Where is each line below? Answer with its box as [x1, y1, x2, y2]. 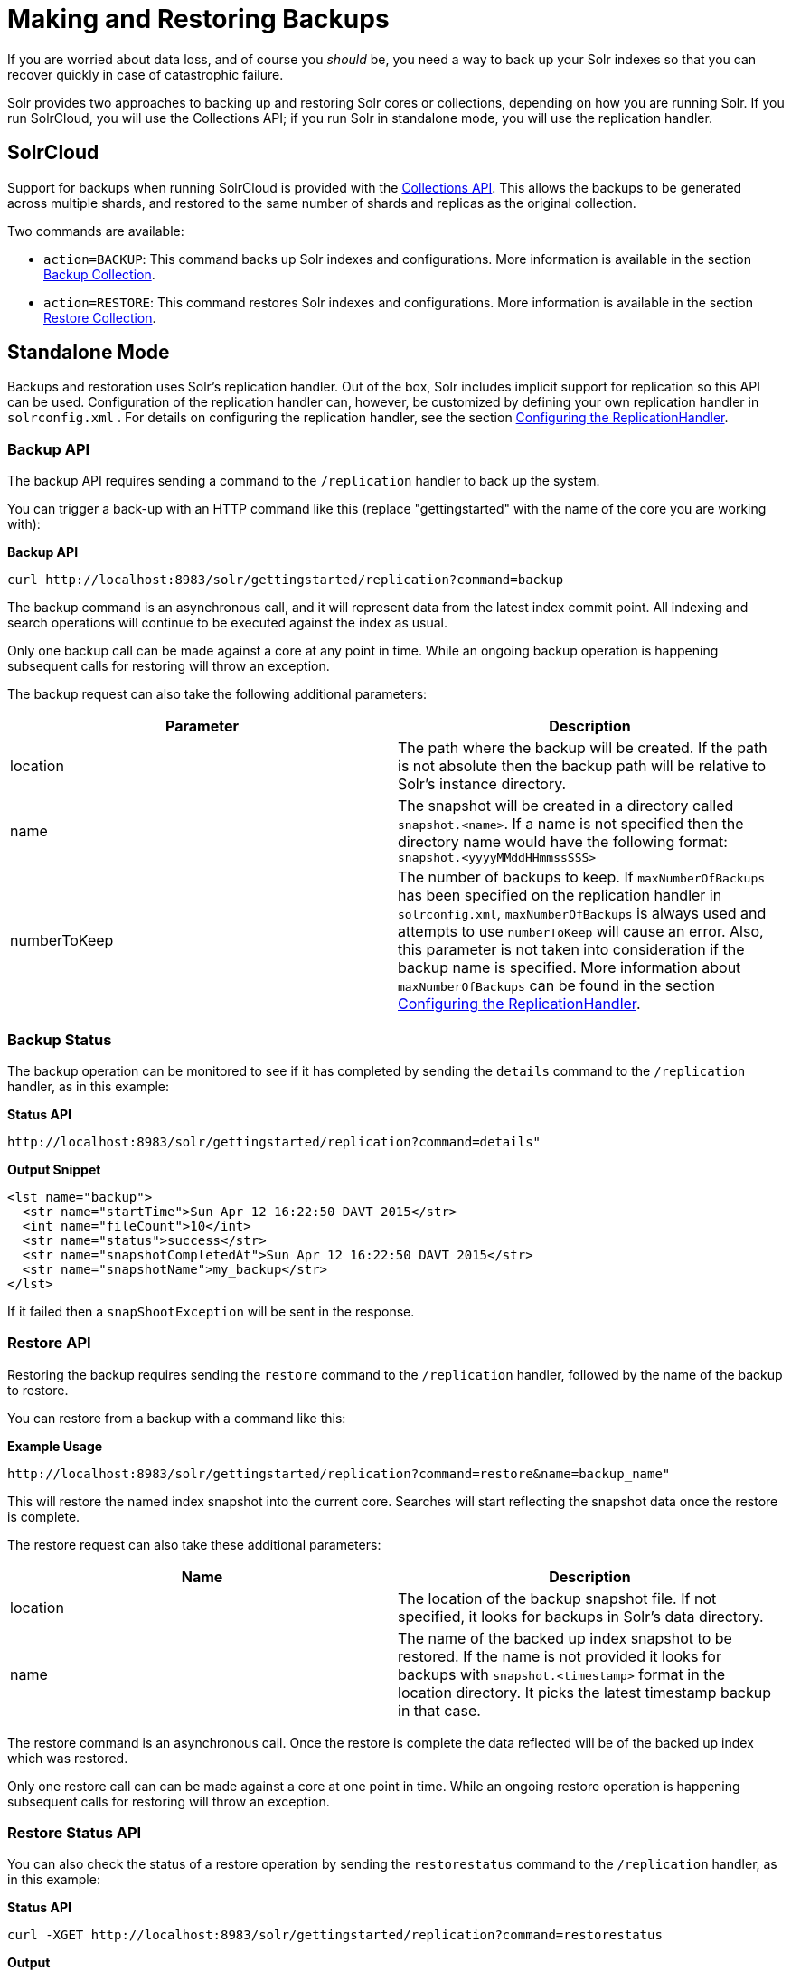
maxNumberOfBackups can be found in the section [398, 976, 715, 995]
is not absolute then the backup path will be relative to [398, 757, 766, 776]
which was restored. [7, 1749, 128, 1766]
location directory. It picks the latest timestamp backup [398, 1683, 772, 1702]
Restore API [7, 1334, 91, 1353]
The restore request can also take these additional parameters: [7, 1536, 381, 1552]
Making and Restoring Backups [7, 4, 390, 34]
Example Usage [7, 1438, 103, 1454]
